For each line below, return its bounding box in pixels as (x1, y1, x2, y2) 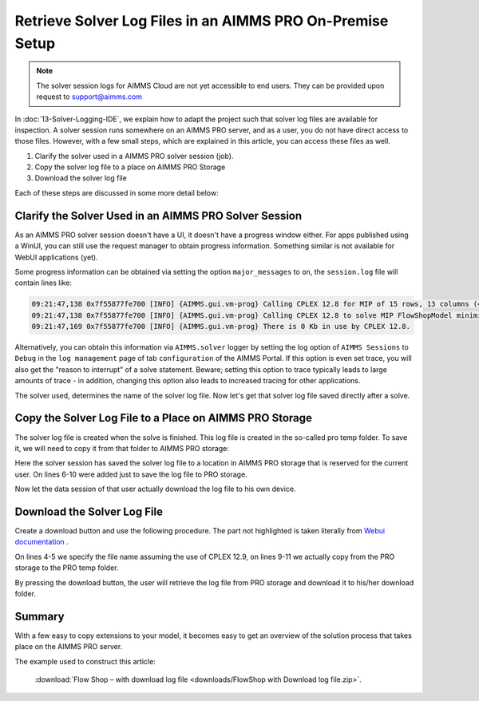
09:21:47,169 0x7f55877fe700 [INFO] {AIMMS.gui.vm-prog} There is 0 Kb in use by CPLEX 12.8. (31, 322, 411, 331)
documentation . (14, 537, 69, 547)
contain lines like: (14, 278, 72, 287)
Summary (14, 609, 65, 623)
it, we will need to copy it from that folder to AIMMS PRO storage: (14, 443, 229, 453)
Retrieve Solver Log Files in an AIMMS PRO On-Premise (14, 12, 389, 30)
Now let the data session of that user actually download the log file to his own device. (14, 484, 296, 494)
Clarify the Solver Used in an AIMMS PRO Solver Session (14, 208, 303, 223)
